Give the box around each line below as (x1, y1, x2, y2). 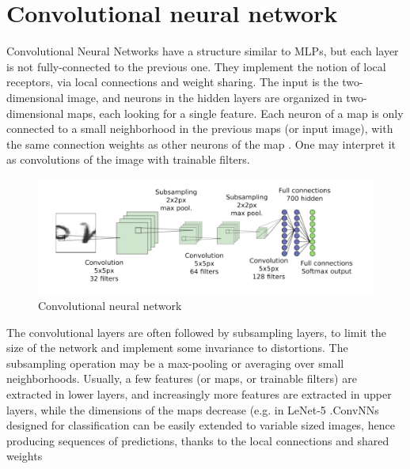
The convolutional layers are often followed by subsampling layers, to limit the (6, 323, 386, 340)
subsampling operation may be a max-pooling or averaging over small (6, 354, 344, 371)
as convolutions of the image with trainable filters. (6, 151, 250, 168)
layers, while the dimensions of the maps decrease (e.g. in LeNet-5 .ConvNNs (6, 401, 379, 418)
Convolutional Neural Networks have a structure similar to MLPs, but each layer (6, 43, 399, 59)
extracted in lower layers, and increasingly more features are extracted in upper (6, 386, 392, 403)
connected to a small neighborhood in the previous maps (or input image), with (6, 120, 393, 137)
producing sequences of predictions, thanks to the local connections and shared (6, 432, 389, 448)
